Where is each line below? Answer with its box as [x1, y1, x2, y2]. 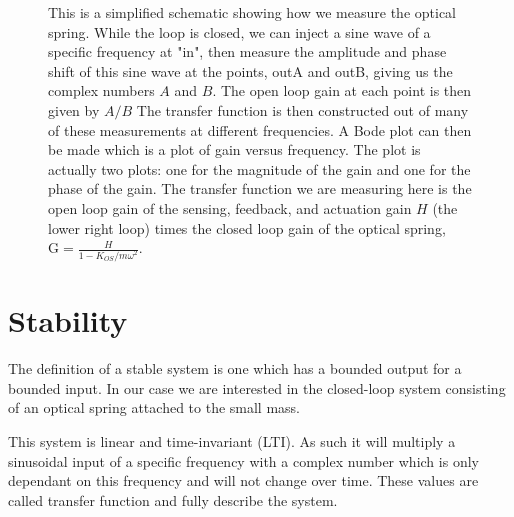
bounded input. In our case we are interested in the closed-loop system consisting [8, 377, 506, 398]
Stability [8, 300, 128, 341]
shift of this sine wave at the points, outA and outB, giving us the [48, 60, 453, 81]
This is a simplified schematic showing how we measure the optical [48, 2, 456, 22]
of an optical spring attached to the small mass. [8, 397, 300, 418]
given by [48, 99, 100, 120]
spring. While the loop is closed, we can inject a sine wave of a [48, 21, 431, 42]
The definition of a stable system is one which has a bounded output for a [8, 358, 462, 379]
